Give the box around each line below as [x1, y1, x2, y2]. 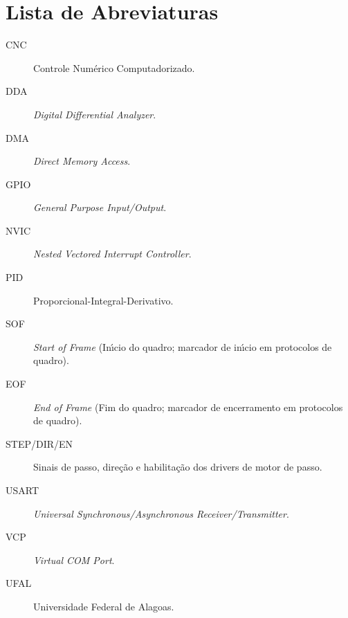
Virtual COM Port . [33, 552, 115, 567]
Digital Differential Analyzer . [33, 107, 156, 121]
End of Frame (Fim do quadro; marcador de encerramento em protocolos [33, 399, 343, 414]
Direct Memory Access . [33, 154, 131, 168]
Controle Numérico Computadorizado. [33, 60, 195, 75]
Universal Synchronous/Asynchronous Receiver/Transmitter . [33, 506, 289, 520]
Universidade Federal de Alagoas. [33, 599, 174, 613]
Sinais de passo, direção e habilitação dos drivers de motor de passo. [33, 460, 322, 474]
